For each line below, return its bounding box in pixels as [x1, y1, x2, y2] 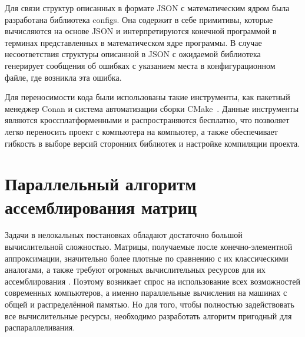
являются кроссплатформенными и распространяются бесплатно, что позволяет [5, 114, 290, 126]
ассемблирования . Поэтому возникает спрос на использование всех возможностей [5, 275, 300, 287]
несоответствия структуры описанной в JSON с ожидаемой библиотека [5, 48, 261, 60]
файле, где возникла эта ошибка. [5, 71, 122, 83]
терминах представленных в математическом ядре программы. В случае [5, 36, 262, 48]
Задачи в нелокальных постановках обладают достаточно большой [5, 229, 243, 241]
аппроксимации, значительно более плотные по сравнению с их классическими [5, 252, 289, 264]
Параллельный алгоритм [5, 171, 197, 196]
